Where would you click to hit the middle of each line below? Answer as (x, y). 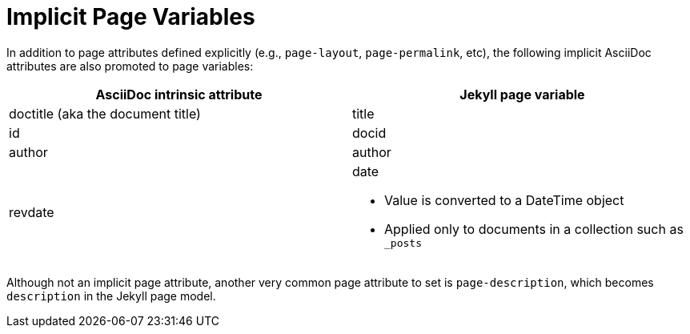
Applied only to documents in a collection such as (534, 229)
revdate (32, 213)
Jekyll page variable (522, 94)
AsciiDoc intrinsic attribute (179, 94)
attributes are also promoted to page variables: (130, 66)
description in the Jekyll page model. (111, 296)
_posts (403, 243)
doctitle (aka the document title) (105, 113)
